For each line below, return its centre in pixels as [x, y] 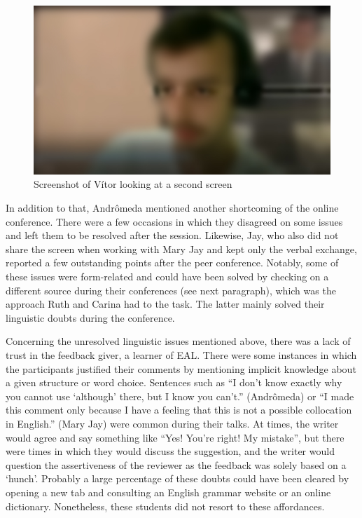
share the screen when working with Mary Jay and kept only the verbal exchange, [181, 248]
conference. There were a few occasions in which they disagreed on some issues [174, 221]
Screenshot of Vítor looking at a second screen [133, 184]
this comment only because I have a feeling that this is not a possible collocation [179, 410]
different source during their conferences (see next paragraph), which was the [171, 290]
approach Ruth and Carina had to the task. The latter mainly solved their [165, 304]
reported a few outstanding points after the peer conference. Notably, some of [172, 263]
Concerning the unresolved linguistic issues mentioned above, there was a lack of [178, 341]
